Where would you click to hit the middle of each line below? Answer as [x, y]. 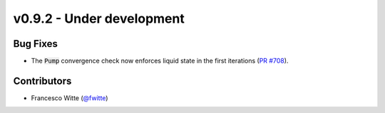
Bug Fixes [36, 44]
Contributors [42, 81]
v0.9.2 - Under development [99, 18]
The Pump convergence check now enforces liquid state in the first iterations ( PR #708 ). [160, 61]
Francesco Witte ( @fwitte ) [70, 98]
